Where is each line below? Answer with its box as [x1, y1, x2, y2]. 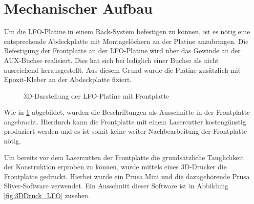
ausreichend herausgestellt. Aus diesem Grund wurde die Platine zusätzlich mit [4, 64, 241, 75]
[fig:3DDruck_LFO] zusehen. [4, 190, 90, 201]
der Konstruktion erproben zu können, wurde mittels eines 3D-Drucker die [4, 162, 227, 172]
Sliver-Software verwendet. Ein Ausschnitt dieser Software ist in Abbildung [4, 181, 229, 191]
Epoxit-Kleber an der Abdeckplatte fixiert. [4, 74, 132, 84]
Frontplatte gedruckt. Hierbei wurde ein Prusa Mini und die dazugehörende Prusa [4, 171, 250, 181]
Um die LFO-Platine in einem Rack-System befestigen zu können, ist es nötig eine [4, 26, 250, 37]
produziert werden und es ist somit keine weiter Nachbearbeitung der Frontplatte [4, 126, 247, 136]
